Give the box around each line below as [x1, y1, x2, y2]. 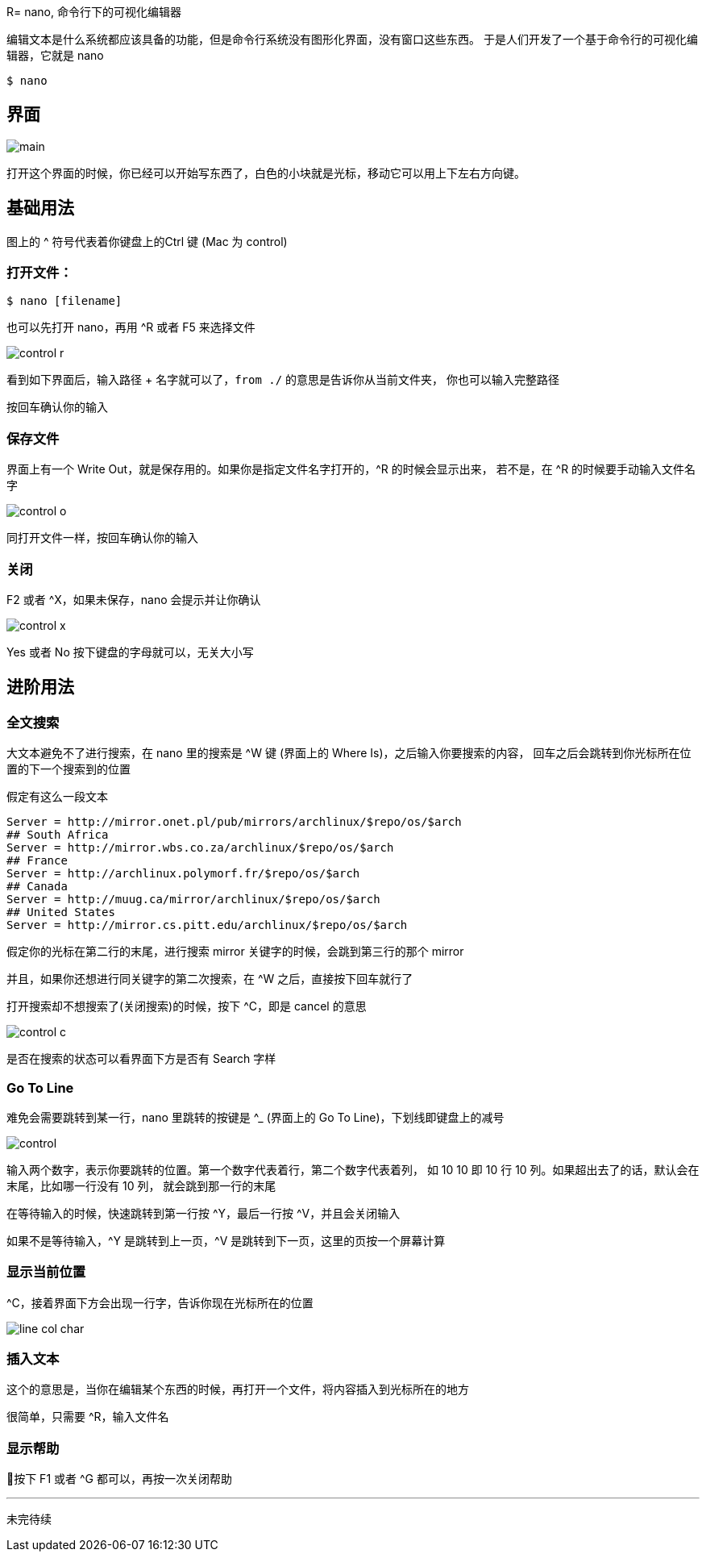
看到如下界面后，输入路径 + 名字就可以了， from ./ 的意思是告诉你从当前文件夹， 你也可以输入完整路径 [6, 373, 560, 387]
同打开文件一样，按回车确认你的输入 [6, 531, 198, 545]
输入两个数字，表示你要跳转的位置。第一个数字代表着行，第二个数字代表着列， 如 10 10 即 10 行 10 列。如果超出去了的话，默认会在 [6, 1162, 700, 1177]
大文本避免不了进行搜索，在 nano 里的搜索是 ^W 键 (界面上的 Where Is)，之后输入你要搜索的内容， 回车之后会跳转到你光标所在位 [6, 746, 691, 760]
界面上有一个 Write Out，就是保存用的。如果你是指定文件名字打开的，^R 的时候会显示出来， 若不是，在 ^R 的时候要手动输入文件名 [6, 462, 696, 477]
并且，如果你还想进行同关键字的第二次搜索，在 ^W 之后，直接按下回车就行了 [6, 972, 413, 986]
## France [6, 854, 68, 868]
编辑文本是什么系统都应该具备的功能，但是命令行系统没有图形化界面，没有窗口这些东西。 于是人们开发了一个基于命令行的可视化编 [6, 32, 698, 46]
